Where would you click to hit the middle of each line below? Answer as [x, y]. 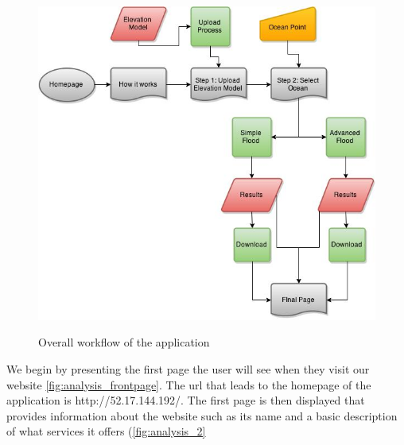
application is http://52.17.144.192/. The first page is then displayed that [186, 400]
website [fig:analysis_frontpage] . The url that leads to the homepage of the [189, 384]
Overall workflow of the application [124, 342]
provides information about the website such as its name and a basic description [202, 415]
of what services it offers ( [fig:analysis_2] [106, 431]
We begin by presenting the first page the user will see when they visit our [188, 368]
